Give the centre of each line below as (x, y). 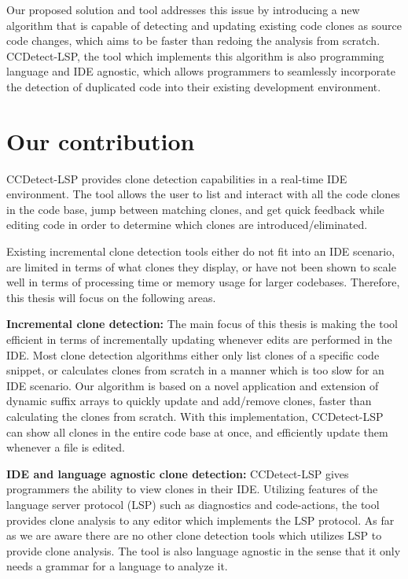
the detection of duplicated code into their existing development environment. (194, 86)
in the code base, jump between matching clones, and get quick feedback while (195, 209)
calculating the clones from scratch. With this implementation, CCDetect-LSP (195, 416)
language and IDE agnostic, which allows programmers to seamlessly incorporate (201, 71)
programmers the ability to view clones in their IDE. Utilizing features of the (192, 489)
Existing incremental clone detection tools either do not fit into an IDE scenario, (201, 251)
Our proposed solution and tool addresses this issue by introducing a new (183, 9)
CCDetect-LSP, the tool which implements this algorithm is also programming (195, 55)
